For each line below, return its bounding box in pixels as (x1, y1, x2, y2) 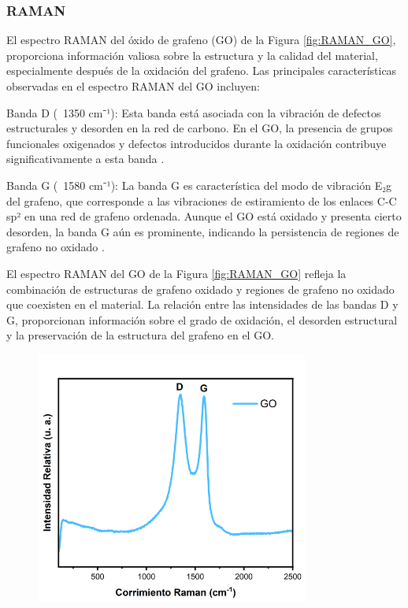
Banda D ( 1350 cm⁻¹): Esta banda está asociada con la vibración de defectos (6, 104, 381, 120)
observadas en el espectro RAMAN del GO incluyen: (6, 78, 260, 94)
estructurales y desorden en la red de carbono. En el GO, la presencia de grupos (6, 120, 393, 136)
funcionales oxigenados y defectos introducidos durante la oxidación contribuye (6, 135, 387, 151)
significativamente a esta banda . (6, 150, 165, 167)
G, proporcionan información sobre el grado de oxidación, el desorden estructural (6, 311, 398, 328)
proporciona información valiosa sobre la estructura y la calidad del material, (6, 46, 378, 63)
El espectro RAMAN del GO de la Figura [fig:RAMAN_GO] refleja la (6, 265, 347, 281)
